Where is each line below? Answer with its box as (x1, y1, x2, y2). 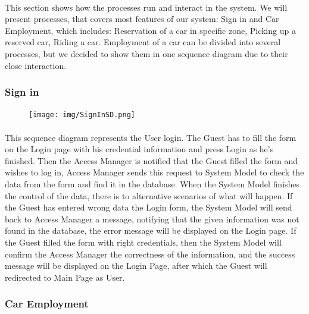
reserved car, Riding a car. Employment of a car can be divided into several (5, 36, 281, 48)
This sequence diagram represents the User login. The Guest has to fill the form (5, 131, 296, 143)
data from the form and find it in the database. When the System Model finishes (5, 178, 300, 190)
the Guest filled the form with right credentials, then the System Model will (5, 235, 282, 248)
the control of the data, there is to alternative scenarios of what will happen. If (5, 189, 293, 202)
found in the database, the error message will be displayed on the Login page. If (5, 224, 296, 237)
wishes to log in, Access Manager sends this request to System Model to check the (5, 166, 304, 178)
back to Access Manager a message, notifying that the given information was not (5, 212, 299, 225)
